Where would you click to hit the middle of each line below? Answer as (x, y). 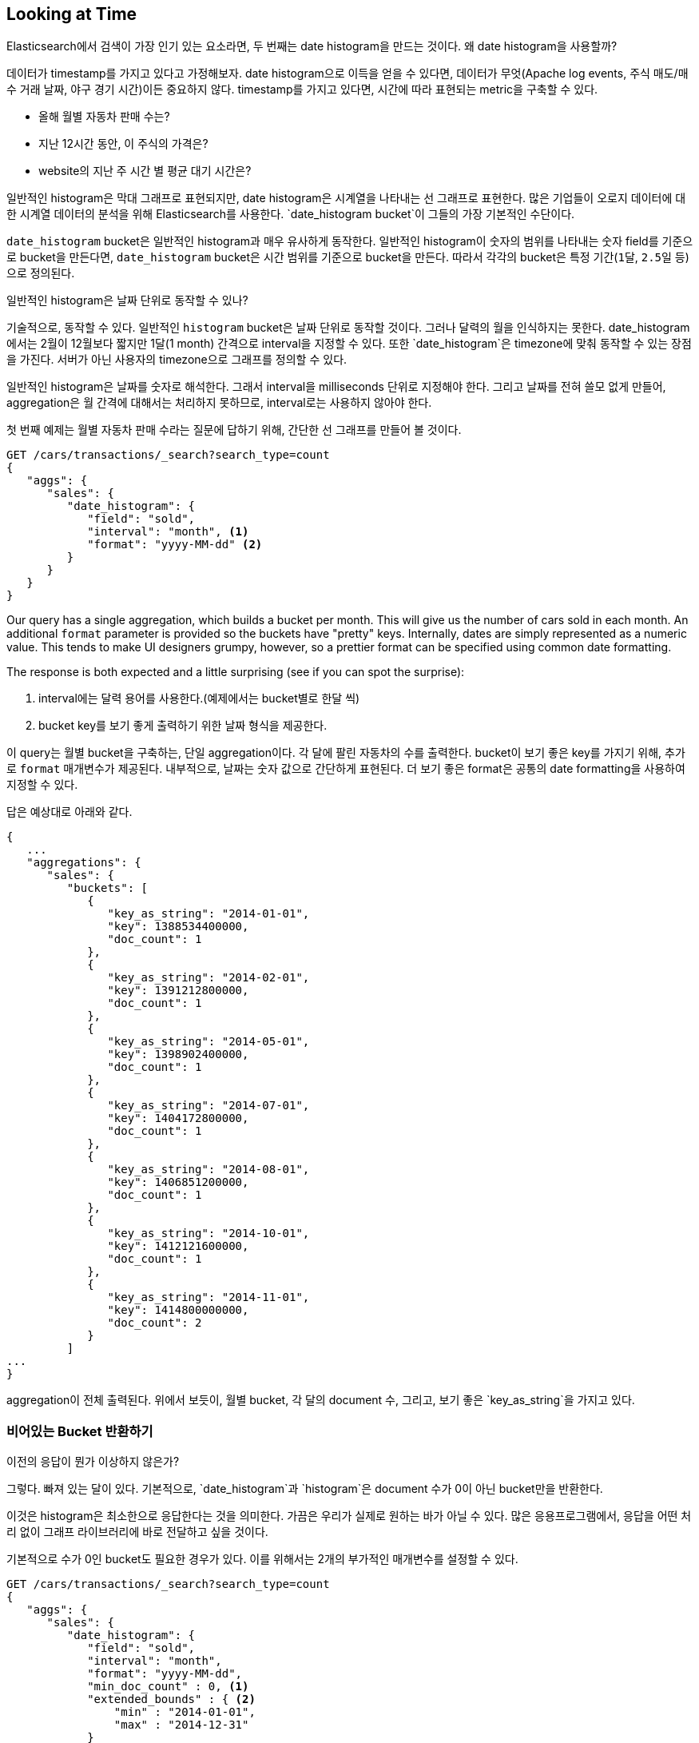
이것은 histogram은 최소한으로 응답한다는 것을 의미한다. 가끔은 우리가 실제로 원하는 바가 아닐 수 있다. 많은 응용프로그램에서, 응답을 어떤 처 (349, 1516)
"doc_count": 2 (155, 1323)
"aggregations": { (84, 863)
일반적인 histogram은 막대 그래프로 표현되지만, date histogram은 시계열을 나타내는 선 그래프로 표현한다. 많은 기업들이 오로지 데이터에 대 (346, 198)
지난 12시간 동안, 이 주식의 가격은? (123, 144)
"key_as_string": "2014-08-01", (209, 1170)
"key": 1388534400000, (178, 927)
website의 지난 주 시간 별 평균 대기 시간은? (145, 171)
